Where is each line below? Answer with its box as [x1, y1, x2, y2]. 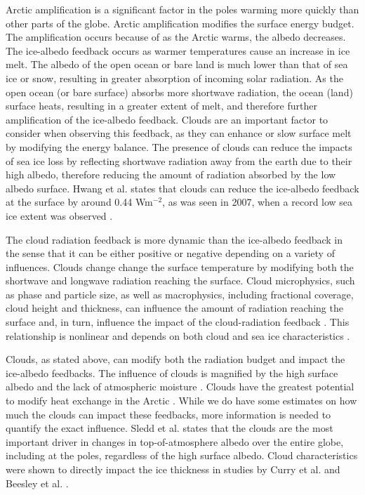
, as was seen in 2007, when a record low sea [162, 194, 353, 209]
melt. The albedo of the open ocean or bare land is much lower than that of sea [6, 57, 348, 72]
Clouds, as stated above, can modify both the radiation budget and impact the [6, 352, 345, 367]
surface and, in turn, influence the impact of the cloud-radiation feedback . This [6, 315, 350, 329]
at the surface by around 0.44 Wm [6, 194, 153, 209]
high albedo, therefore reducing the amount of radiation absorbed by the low [6, 167, 336, 182]
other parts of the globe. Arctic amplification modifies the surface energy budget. [6, 15, 354, 30]
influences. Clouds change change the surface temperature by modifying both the [6, 259, 354, 274]
